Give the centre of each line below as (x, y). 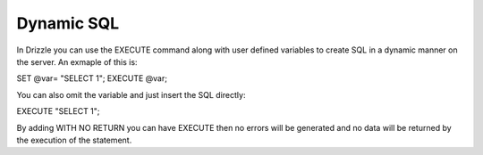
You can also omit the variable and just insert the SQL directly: (131, 94)
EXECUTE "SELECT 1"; (58, 111)
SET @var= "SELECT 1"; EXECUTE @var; (92, 78)
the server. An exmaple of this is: (77, 61)
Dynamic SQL (68, 23)
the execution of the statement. (74, 140)
